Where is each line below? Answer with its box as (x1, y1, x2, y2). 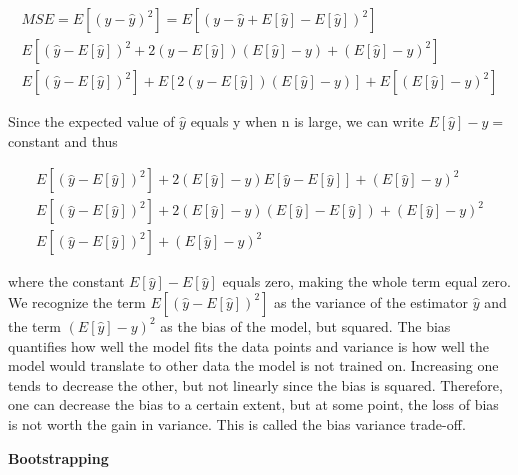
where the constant (8, 271, 125, 292)
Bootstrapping (8, 447, 109, 468)
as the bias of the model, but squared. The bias (160, 315, 451, 336)
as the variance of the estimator (274, 291, 468, 312)
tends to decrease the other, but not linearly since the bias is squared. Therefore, (8, 374, 503, 395)
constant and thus (8, 130, 118, 151)
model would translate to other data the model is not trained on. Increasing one (8, 355, 499, 376)
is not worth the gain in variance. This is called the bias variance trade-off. (8, 413, 466, 434)
